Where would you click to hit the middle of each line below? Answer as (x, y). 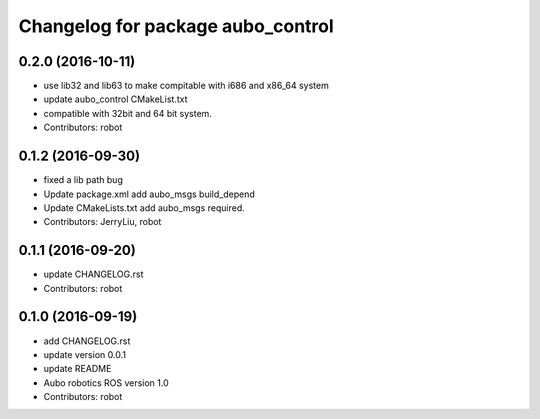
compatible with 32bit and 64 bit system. (127, 113)
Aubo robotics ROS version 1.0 (106, 382)
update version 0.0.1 (85, 354)
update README (77, 369)
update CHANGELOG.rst (93, 274)
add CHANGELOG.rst (87, 341)
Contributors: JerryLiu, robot (102, 222)
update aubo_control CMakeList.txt (115, 99)
